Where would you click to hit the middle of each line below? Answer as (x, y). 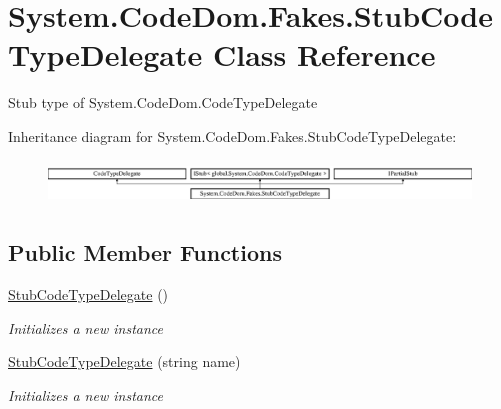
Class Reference (324, 54)
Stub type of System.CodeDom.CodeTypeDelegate (163, 102)
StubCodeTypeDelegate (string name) (124, 361)
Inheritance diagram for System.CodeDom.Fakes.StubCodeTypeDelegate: (232, 135)
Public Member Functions (145, 252)
